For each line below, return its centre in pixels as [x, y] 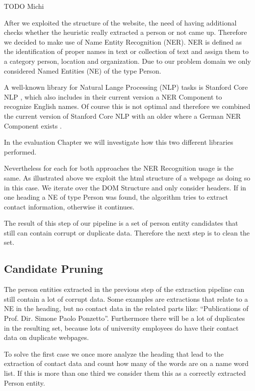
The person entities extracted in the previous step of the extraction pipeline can [124, 289]
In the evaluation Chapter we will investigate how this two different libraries [119, 142]
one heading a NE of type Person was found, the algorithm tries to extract [116, 197]
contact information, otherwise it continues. [69, 206]
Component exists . [33, 125]
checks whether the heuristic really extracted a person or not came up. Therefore [126, 32]
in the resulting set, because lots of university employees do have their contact [121, 327]
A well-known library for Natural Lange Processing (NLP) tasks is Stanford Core [126, 87]
